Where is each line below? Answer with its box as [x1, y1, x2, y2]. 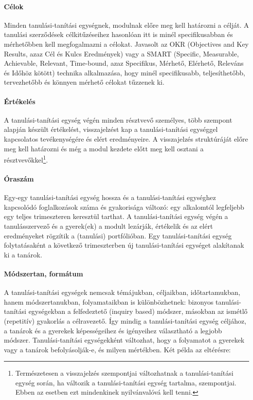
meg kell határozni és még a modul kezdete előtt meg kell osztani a [4, 143, 204, 153]
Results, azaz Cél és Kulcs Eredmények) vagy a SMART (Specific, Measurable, [4, 48, 239, 58]
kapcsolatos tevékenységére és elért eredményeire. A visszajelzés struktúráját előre [4, 133, 248, 144]
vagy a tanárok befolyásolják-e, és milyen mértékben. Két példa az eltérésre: [4, 344, 231, 354]
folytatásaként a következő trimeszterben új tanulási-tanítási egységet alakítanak [4, 240, 244, 250]
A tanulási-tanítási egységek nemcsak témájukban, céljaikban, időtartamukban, [4, 287, 240, 297]
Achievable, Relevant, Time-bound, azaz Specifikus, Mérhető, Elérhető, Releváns [4, 58, 244, 68]
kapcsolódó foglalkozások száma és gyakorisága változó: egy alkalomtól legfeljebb [4, 201, 244, 212]
